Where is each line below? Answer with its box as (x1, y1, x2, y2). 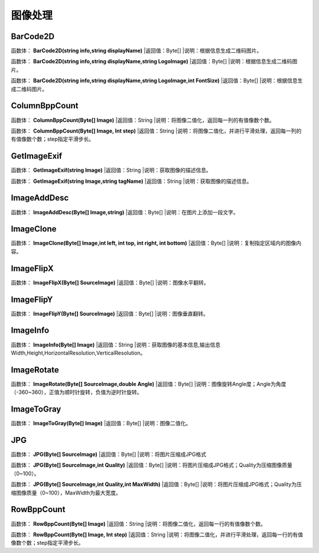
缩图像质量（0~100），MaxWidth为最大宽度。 (11, 489, 121, 496)
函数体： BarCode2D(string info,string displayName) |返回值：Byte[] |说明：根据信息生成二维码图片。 (11, 47, 262, 54)
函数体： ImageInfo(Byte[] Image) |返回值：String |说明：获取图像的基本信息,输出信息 (11, 341, 221, 348)
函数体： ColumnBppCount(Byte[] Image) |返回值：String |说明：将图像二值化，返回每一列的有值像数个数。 (11, 116, 275, 124)
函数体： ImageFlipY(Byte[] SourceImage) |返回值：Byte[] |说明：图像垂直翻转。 (11, 310, 209, 317)
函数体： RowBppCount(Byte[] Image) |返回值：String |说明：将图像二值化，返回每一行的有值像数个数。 (11, 520, 266, 527)
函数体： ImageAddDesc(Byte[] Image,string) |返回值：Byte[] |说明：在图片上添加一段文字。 (11, 208, 239, 216)
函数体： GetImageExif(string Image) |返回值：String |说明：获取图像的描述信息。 (11, 166, 212, 174)
